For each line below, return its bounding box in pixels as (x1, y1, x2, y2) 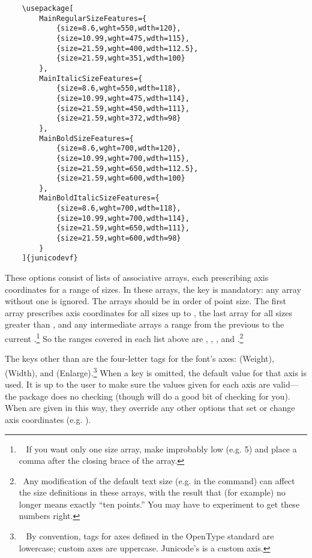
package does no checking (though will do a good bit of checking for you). (19, 389, 290, 402)
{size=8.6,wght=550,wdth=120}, (56, 24, 181, 33)
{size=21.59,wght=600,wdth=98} (56, 234, 181, 243)
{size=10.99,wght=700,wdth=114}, (56, 214, 190, 223)
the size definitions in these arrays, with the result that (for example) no (19, 486, 286, 499)
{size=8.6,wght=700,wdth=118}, (56, 204, 181, 213)
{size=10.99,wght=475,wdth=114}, (56, 94, 190, 103)
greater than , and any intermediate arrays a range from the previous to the (5, 318, 284, 331)
